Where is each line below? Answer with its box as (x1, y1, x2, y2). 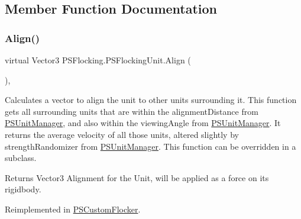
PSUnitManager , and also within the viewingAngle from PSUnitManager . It (5, 117, 281, 129)
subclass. (5, 152, 37, 164)
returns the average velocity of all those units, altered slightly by (5, 128, 239, 140)
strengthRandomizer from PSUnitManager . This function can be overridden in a (5, 140, 296, 152)
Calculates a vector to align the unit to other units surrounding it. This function (5, 94, 297, 106)
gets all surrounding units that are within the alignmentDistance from (5, 105, 258, 117)
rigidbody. (5, 183, 41, 195)
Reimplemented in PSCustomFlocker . (5, 202, 141, 215)
